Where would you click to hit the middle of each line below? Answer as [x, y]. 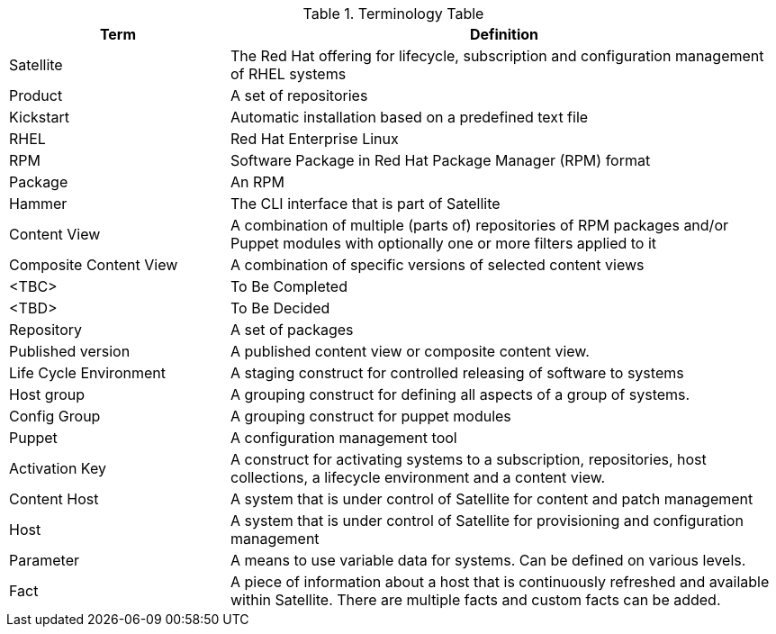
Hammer [38, 204]
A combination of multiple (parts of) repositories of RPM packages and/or [479, 225]
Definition [504, 34]
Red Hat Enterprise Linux [314, 139]
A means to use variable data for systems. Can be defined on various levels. [488, 560]
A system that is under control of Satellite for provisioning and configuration [487, 521]
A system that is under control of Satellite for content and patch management [492, 499]
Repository [46, 330]
